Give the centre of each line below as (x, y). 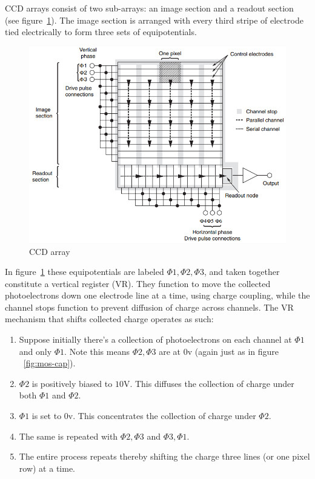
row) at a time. (47, 468)
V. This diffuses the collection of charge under (209, 383)
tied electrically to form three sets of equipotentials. (101, 32)
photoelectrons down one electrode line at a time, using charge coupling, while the (157, 295)
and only (35, 351)
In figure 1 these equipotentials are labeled (85, 272)
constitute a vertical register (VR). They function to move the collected (138, 283)
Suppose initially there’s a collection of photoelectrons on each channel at (155, 339)
